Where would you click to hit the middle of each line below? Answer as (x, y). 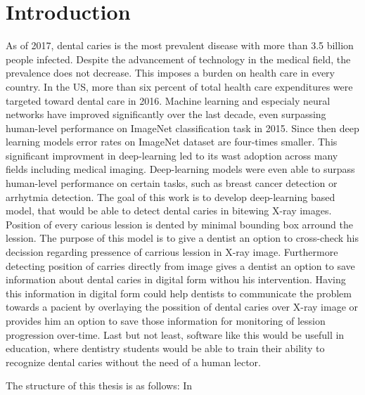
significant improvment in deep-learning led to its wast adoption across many (172, 155)
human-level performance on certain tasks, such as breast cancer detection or (172, 183)
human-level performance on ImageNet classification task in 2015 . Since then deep (182, 128)
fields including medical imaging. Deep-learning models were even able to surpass (180, 169)
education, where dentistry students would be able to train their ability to (165, 348)
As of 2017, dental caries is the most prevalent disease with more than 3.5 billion (180, 45)
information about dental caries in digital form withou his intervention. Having (176, 279)
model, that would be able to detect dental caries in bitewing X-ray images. (169, 211)
